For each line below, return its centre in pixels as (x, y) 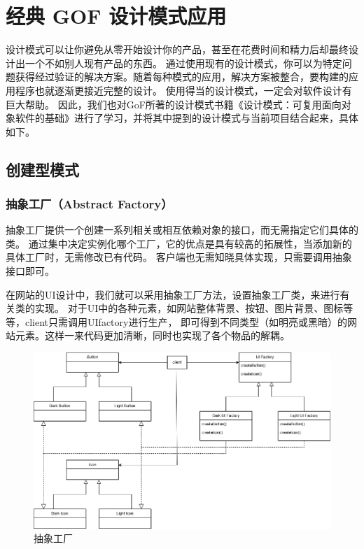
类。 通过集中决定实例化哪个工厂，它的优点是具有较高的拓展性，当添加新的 (179, 243)
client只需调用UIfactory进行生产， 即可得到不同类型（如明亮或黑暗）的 (186, 321)
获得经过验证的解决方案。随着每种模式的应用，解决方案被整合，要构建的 (182, 77)
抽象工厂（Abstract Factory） (89, 203)
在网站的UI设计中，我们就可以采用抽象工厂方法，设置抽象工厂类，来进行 (173, 294)
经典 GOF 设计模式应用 (116, 16)
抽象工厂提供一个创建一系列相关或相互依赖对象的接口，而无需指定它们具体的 (182, 230)
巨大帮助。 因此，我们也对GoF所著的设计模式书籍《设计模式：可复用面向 (174, 104)
